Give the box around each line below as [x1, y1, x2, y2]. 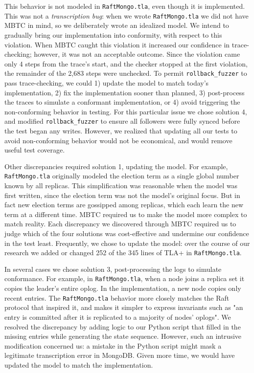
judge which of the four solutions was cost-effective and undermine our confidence [4, 228, 249, 238]
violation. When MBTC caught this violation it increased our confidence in [4, 39, 230, 49]
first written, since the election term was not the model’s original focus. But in [4, 190, 240, 200]
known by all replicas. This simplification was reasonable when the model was [4, 180, 238, 190]
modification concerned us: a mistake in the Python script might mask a [4, 340, 222, 351]
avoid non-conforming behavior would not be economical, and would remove [4, 135, 232, 145]
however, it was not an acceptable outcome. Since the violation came [34, 49, 240, 59]
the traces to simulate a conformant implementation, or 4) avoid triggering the [4, 97, 240, 107]
